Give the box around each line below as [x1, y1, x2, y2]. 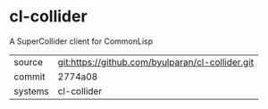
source [13, 55, 43, 68]
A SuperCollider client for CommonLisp [9, 36, 154, 46]
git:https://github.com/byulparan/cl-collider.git [57, 55, 255, 68]
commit [13, 70, 46, 82]
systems [13, 85, 49, 97]
